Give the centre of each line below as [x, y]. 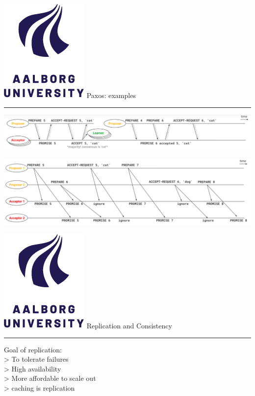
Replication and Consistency [129, 325]
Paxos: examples [111, 95]
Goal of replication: [33, 349]
